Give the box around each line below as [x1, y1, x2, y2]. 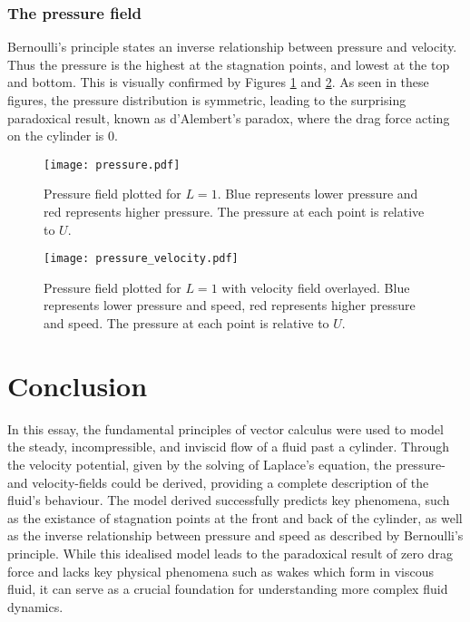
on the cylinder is [7, 126, 104, 145]
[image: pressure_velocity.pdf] [44, 252, 239, 266]
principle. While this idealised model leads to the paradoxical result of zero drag [7, 543, 453, 562]
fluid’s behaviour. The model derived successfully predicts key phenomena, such [7, 491, 450, 510]
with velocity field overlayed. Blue [221, 277, 410, 296]
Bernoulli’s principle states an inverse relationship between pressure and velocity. [7, 37, 457, 56]
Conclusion [7, 366, 148, 403]
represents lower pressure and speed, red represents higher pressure [44, 296, 416, 315]
